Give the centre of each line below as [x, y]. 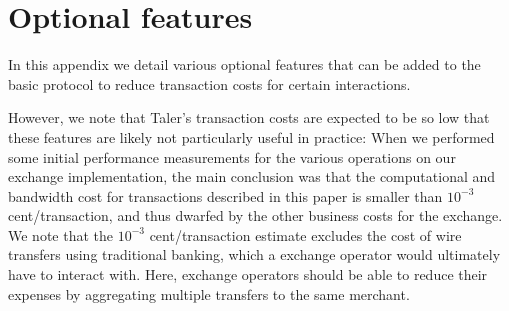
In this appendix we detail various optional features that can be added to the [244, 64]
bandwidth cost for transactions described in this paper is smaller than [225, 195]
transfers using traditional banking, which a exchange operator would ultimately [254, 254]
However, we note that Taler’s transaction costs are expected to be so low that [249, 117]
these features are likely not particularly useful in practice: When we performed [251, 136]
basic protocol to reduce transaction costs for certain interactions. [209, 83]
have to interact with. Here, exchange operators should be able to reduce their [248, 274]
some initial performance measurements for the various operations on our [232, 156]
